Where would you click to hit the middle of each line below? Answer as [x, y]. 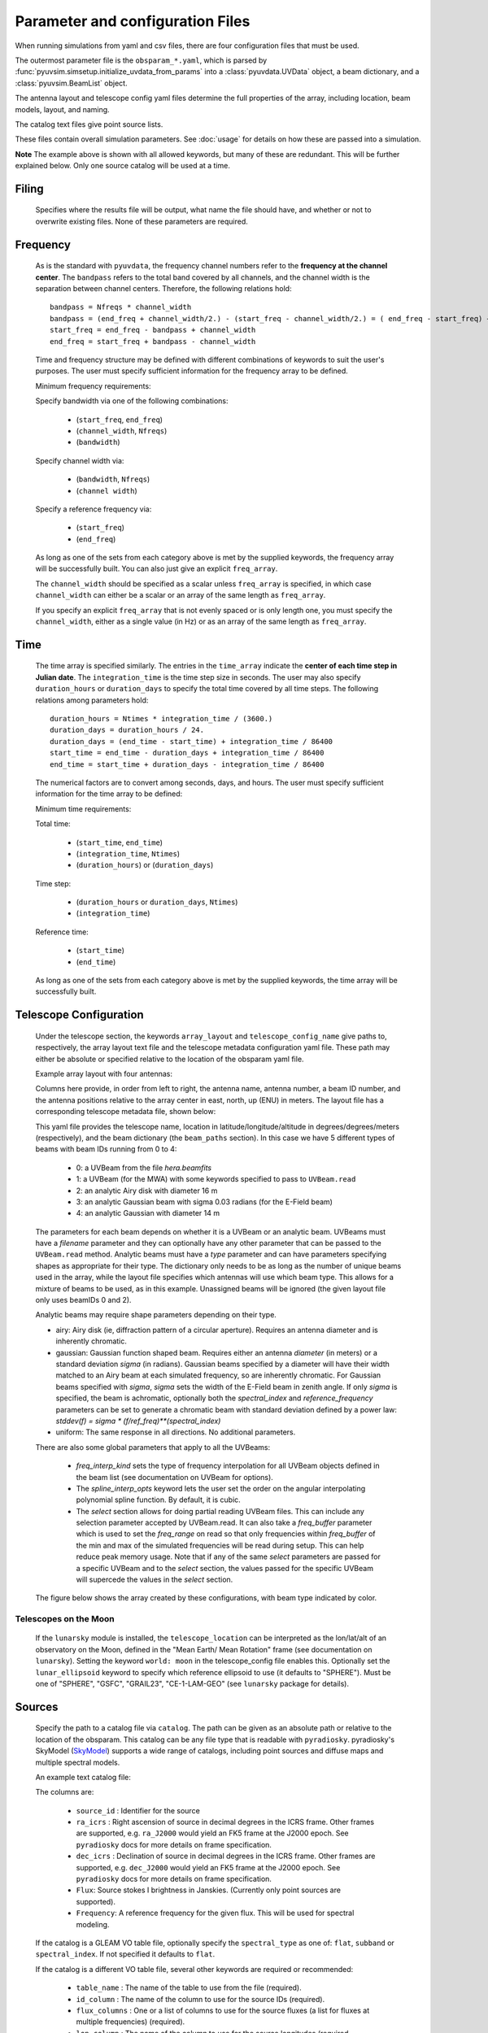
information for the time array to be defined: [109, 794]
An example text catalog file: [83, 1777]
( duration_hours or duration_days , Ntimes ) [157, 902]
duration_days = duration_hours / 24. [127, 730]
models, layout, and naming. [62, 109]
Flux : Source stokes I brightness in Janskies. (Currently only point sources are [209, 1890]
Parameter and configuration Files [133, 21]
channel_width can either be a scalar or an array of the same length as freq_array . [181, 595]
